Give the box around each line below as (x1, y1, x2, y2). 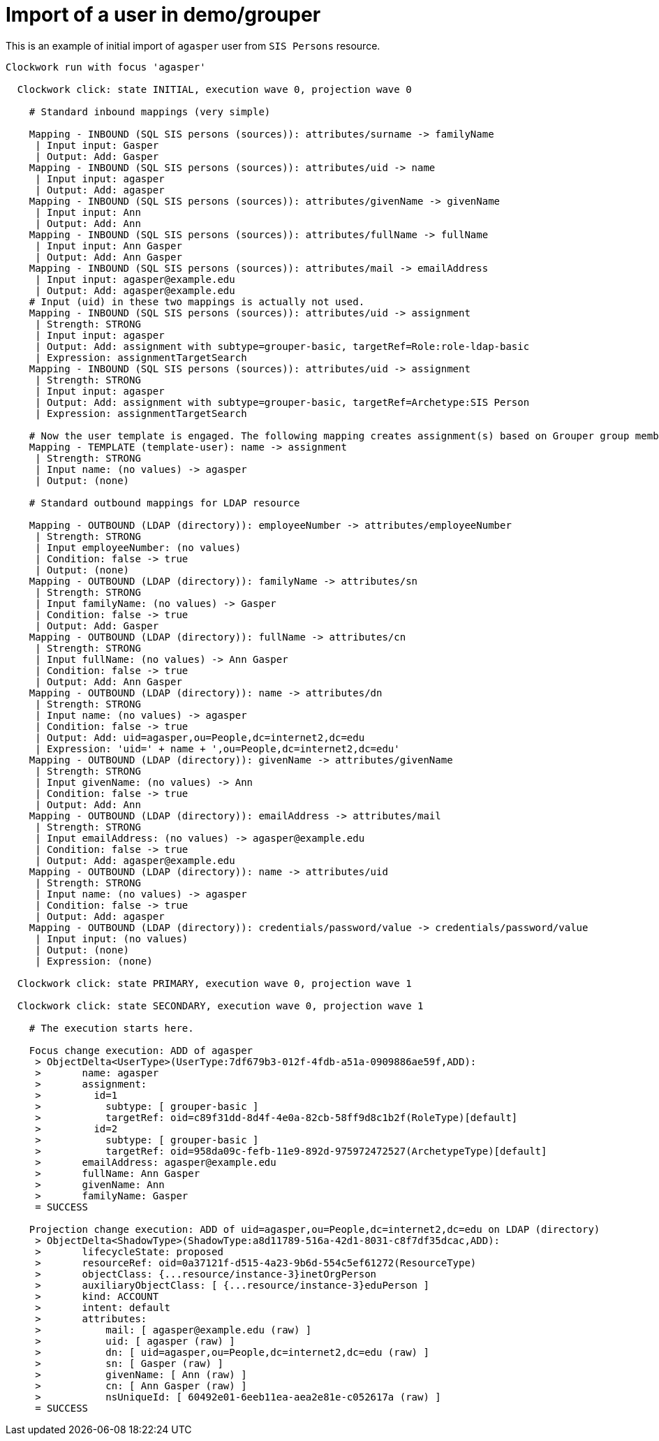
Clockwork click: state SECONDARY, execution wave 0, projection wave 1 (17, 1000, 424, 1011)
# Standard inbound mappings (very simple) (29, 105, 271, 117)
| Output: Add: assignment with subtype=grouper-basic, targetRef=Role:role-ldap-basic (35, 340, 530, 352)
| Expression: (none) (35, 955, 153, 967)
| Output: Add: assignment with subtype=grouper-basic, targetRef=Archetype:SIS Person (35, 396, 530, 408)
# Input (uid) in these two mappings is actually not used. (29, 295, 365, 307)
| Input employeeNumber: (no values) (35, 541, 242, 553)
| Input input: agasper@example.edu (35, 273, 235, 285)
